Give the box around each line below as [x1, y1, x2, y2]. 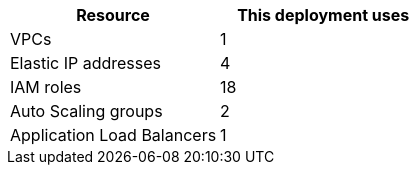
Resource [76, 5, 150, 25]
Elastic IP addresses [10, 53, 162, 73]
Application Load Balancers [10, 125, 217, 145]
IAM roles [10, 77, 82, 97]
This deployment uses [237, 5, 410, 25]
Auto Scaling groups [10, 101, 163, 121]
